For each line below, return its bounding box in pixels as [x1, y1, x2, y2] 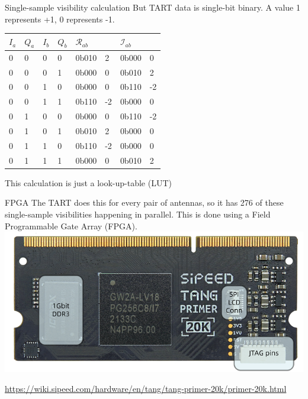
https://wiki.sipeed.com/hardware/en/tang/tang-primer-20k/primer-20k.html [5, 382, 287, 394]
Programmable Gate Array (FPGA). [5, 219, 137, 232]
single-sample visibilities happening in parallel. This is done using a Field [5, 207, 271, 220]
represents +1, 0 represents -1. [5, 12, 115, 25]
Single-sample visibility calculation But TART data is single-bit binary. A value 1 [5, 1, 300, 13]
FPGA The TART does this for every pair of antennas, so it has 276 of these [5, 196, 284, 209]
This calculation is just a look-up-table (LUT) [5, 176, 172, 189]
